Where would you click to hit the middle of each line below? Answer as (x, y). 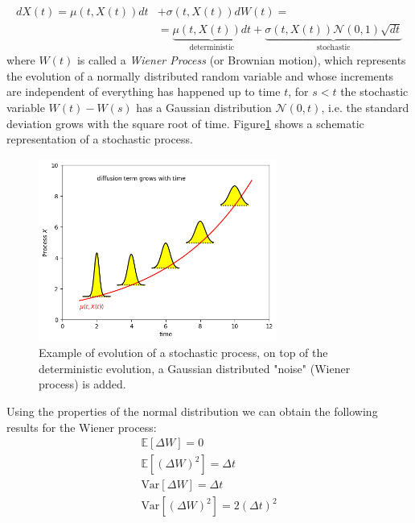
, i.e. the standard (365, 108)
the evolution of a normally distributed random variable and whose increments (200, 75)
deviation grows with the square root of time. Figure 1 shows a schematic (185, 123)
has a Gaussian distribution (204, 108)
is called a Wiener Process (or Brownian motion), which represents (241, 60)
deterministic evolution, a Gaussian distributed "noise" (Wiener (195, 368)
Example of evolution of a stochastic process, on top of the (183, 353)
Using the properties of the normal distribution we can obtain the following (192, 411)
